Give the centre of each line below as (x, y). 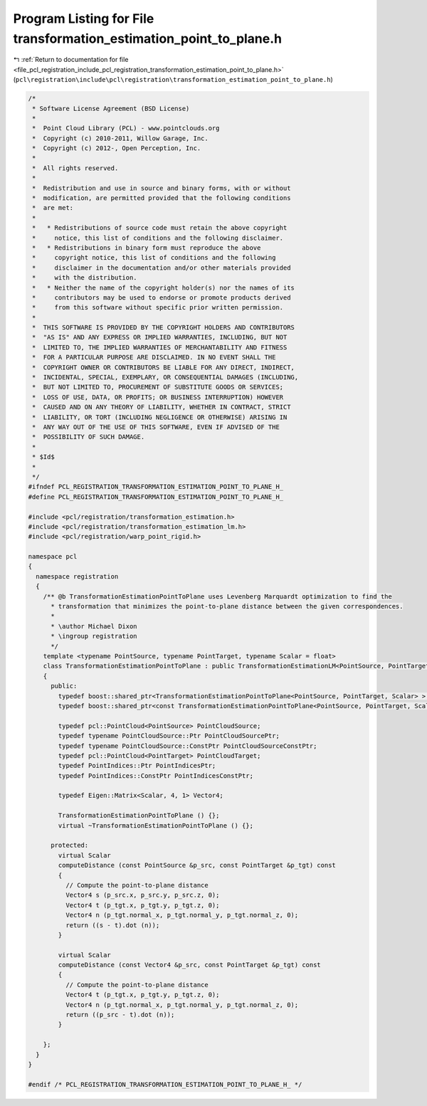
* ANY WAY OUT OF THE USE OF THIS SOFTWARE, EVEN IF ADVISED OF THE (156, 427)
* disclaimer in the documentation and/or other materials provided (162, 268)
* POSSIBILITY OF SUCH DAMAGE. (89, 437)
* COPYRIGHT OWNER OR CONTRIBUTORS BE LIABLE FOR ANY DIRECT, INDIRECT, (164, 367)
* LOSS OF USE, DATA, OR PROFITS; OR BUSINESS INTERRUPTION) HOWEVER (158, 397)
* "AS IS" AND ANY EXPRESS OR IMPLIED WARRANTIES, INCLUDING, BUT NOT (160, 337)
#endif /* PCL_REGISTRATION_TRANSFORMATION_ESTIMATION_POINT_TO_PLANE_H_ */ (165, 1084)
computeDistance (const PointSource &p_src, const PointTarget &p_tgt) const (197, 865)
